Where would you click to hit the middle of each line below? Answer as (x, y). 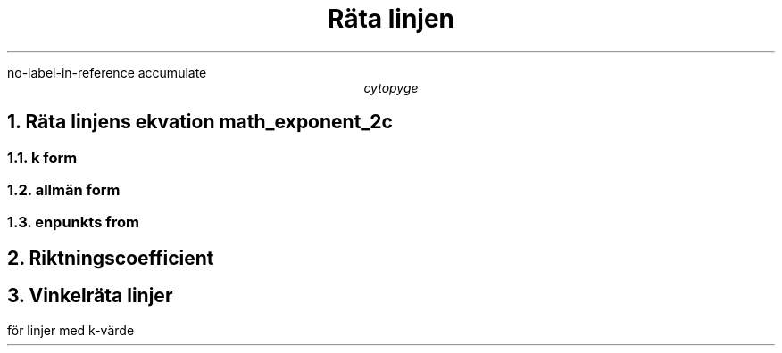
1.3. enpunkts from (73, 222)
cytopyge (391, 87)
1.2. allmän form (64, 189)
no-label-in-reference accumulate (107, 72)
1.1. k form (42, 157)
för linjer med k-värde (71, 330)
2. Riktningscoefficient (111, 258)
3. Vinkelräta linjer (90, 296)
